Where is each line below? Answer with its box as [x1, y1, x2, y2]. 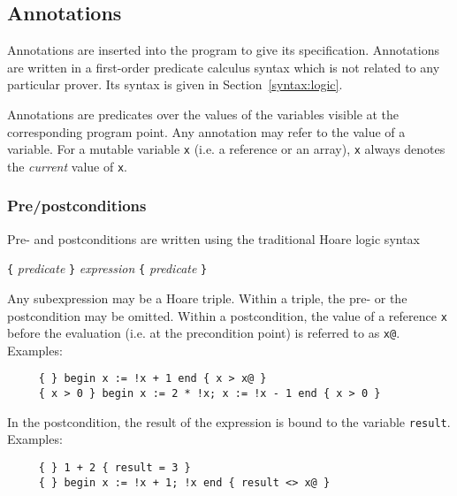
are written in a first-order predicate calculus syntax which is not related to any [7, 57, 440, 76]
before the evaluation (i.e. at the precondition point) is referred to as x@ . [7, 324, 400, 342]
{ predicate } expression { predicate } [7, 259, 208, 278]
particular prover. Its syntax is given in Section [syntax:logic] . [7, 75, 343, 94]
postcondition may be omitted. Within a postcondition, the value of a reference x [7, 306, 447, 324]
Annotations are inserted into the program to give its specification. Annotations [7, 41, 440, 59]
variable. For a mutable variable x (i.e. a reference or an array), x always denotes [7, 140, 446, 158]
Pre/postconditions [7, 195, 147, 217]
